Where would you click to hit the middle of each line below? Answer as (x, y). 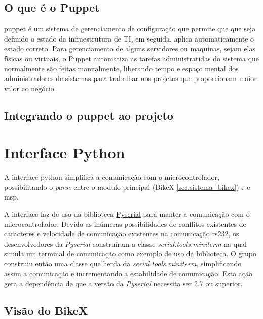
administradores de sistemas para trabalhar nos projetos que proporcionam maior (130, 78)
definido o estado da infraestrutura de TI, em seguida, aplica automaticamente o (129, 38)
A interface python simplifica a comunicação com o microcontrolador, (112, 177)
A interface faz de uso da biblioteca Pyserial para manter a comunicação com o (127, 214)
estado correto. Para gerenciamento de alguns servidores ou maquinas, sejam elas (130, 48)
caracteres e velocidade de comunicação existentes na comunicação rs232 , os (122, 234)
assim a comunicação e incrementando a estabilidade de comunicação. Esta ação (128, 273)
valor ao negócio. (30, 88)
